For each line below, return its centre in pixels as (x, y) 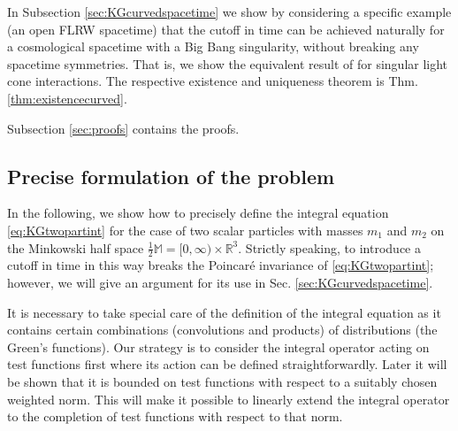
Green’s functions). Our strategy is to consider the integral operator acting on (218, 346)
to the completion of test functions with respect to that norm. (175, 416)
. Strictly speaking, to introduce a (329, 247)
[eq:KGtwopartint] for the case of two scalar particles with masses (185, 230)
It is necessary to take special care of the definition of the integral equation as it (224, 312)
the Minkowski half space (76, 247)
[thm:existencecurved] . (67, 98)
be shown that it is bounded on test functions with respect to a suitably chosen (222, 381)
